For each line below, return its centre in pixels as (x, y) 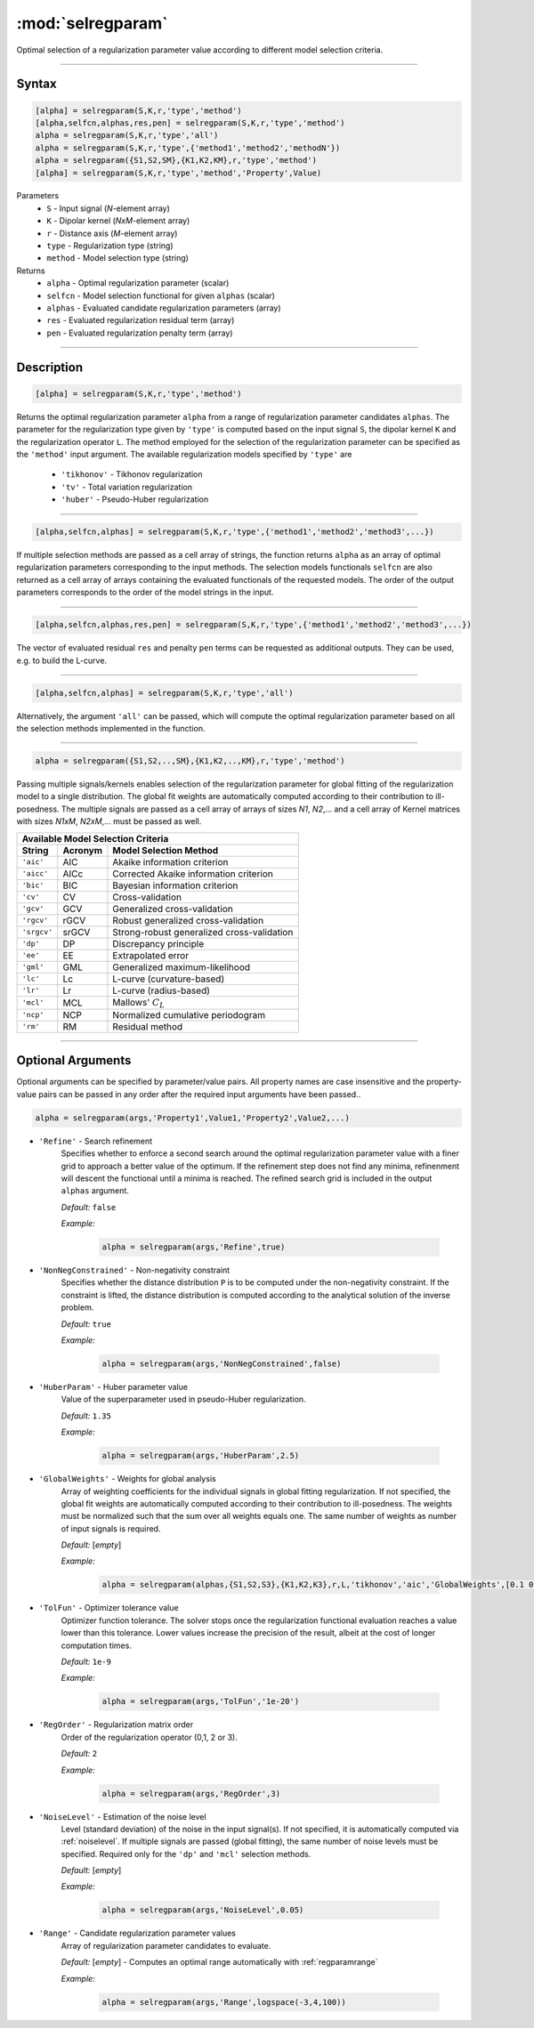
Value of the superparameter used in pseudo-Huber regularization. (183, 1399)
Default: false (89, 1207)
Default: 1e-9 (86, 1662)
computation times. (97, 1645)
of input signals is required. (111, 1528)
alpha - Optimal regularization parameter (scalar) (138, 283)
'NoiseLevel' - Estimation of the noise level (122, 1816)
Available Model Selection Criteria (95, 838)
